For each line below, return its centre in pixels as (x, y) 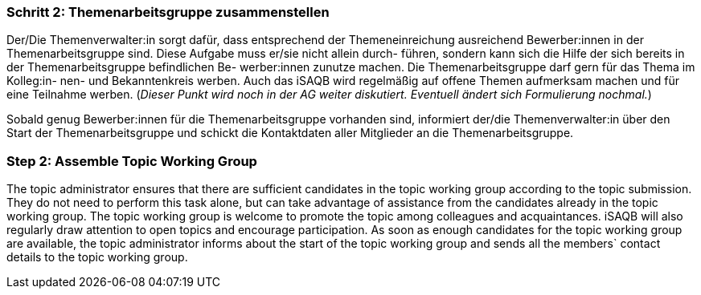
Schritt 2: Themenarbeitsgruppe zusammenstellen (168, 12)
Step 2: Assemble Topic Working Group (132, 161)
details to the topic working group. (97, 257)
